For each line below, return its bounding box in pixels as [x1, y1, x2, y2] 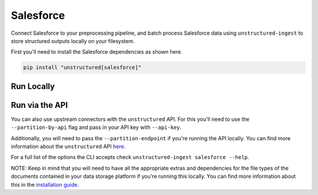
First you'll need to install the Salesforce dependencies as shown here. [11, 48, 183, 55]
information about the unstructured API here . [11, 143, 126, 150]
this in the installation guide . [11, 181, 79, 188]
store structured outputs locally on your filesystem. [11, 37, 135, 44]
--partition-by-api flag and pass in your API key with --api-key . [11, 124, 182, 131]
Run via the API [11, 100, 68, 110]
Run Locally [11, 81, 55, 91]
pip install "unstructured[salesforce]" [23, 64, 141, 71]
